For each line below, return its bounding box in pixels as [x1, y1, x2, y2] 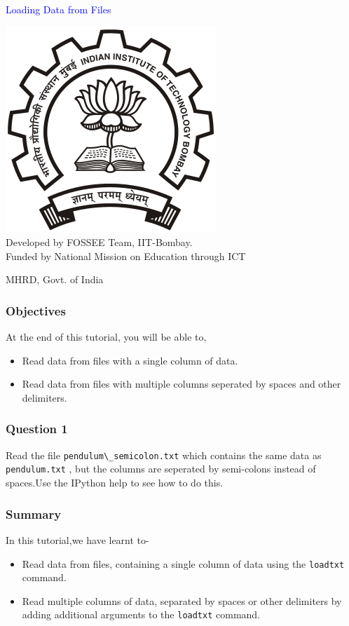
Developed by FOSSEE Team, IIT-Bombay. [6, 235, 193, 250]
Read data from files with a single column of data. [22, 353, 238, 367]
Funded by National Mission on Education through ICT [6, 248, 246, 263]
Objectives [6, 301, 66, 319]
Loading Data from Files [6, 2, 111, 16]
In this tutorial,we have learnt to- [6, 532, 149, 547]
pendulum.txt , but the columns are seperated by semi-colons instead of [6, 461, 316, 476]
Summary [6, 505, 62, 522]
